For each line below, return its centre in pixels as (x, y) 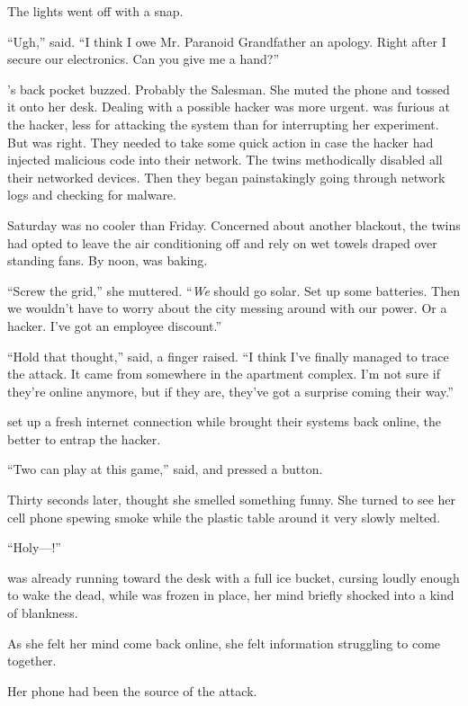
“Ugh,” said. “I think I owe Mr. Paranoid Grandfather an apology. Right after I (227, 41)
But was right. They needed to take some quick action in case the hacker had (220, 142)
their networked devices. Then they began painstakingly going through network (226, 177)
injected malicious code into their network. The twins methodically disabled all (225, 160)
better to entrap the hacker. (84, 438)
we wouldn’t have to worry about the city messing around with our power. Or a (227, 308)
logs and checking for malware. (92, 195)
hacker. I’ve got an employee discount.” (115, 325)
